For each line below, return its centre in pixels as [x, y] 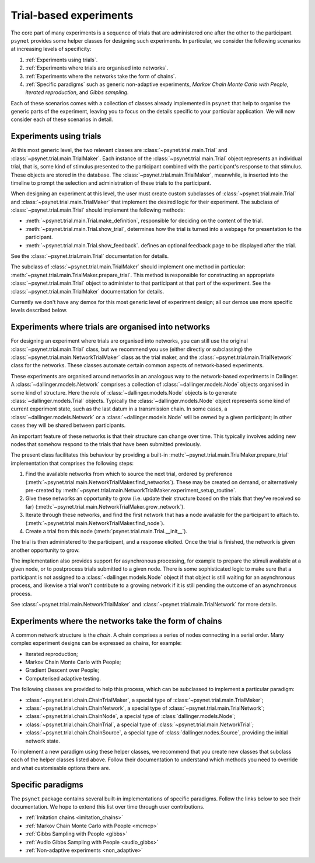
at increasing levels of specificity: [51, 49]
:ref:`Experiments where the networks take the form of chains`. [101, 76]
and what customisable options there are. [61, 768]
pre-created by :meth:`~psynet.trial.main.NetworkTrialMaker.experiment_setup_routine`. [131, 490]
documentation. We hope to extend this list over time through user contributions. [108, 807]
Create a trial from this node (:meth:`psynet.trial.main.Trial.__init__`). [106, 531]
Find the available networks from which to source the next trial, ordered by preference [129, 474]
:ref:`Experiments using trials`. [62, 60]
